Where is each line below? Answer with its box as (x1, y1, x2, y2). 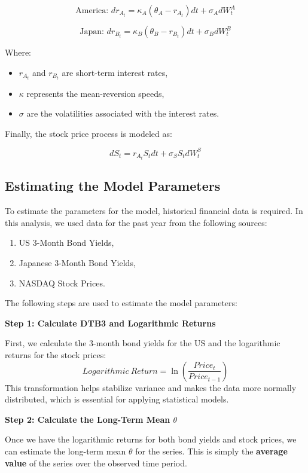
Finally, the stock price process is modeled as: (5, 127, 172, 139)
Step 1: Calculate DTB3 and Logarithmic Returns (5, 316, 216, 329)
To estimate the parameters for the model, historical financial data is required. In (5, 205, 303, 217)
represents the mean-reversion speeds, (26, 87, 164, 99)
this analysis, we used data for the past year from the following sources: (5, 216, 267, 228)
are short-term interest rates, (62, 66, 168, 78)
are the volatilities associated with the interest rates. (26, 107, 219, 120)
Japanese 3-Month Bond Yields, (19, 257, 136, 269)
